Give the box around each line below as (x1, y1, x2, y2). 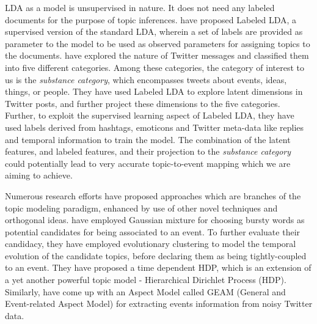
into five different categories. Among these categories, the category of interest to (5, 61, 305, 73)
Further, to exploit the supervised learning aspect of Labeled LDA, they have (5, 109, 294, 122)
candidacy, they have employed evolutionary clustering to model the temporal (5, 237, 296, 250)
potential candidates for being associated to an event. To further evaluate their (5, 225, 301, 238)
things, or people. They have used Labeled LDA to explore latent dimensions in (5, 85, 303, 98)
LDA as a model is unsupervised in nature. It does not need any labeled (5, 1, 275, 13)
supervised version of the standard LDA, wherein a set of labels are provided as (5, 25, 303, 38)
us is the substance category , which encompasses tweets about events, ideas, (5, 73, 287, 86)
